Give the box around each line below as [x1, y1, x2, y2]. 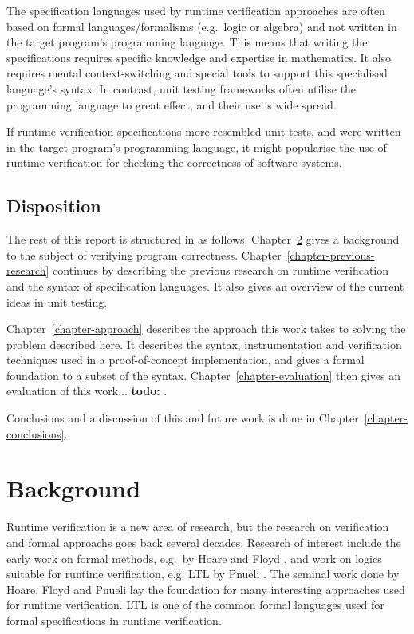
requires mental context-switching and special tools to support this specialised [6, 65, 388, 81]
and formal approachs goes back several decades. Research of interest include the [6, 533, 401, 550]
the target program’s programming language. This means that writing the [6, 34, 368, 50]
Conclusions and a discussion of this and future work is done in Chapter [6, 410, 359, 426]
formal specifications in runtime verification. [6, 612, 222, 628]
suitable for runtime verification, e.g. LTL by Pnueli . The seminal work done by [6, 565, 400, 582]
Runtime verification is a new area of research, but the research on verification [6, 518, 389, 535]
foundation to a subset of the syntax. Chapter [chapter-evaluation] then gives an [6, 367, 400, 383]
